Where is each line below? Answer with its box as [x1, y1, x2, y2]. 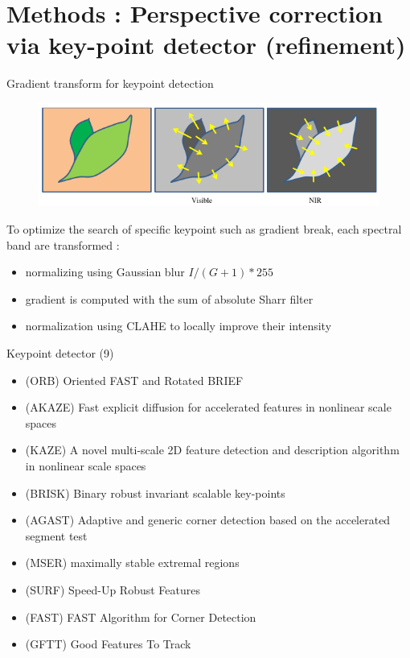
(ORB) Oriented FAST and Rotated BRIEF [25, 371, 244, 388]
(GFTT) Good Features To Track [25, 635, 191, 652]
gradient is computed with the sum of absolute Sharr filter [25, 290, 314, 307]
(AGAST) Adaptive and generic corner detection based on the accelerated [25, 511, 391, 528]
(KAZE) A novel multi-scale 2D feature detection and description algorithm [25, 441, 400, 458]
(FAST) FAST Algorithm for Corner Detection [25, 608, 256, 625]
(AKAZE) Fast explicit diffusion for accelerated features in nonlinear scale [25, 399, 392, 416]
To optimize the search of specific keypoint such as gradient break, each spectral [6, 221, 402, 238]
